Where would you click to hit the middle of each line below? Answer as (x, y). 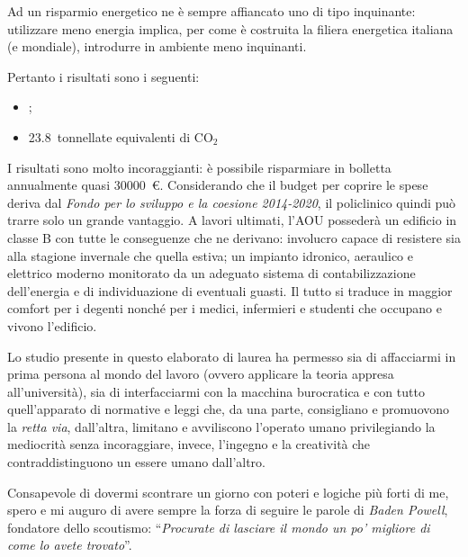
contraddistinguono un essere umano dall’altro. (136, 462)
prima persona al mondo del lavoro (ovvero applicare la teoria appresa (201, 374)
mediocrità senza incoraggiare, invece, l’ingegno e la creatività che (189, 444)
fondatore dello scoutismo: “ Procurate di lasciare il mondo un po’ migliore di (219, 527)
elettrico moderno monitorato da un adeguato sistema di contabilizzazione (211, 273)
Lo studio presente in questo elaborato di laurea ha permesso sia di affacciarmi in (232, 356)
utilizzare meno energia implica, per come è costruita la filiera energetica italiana (230, 28)
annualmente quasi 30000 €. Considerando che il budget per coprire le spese (218, 185)
